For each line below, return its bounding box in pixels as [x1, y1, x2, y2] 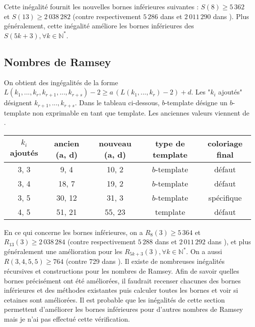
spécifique [208, 191, 242, 203]
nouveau [99, 137, 131, 149]
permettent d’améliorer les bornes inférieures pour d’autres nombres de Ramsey [4, 304, 243, 314]
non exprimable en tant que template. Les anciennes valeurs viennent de [32, 107, 250, 117]
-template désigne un [165, 97, 228, 108]
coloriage [207, 137, 243, 149]
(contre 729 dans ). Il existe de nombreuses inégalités [66, 256, 225, 266]
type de [155, 137, 185, 149]
